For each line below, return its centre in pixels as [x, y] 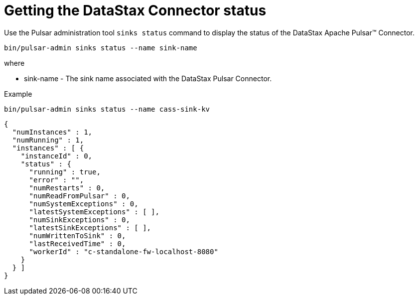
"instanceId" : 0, [57, 156]
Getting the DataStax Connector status [135, 10]
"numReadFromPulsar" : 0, [79, 196]
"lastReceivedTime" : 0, [77, 243]
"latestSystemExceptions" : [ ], [94, 212]
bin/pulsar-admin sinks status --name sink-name [101, 48]
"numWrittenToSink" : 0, [77, 235]
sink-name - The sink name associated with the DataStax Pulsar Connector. [148, 78]
